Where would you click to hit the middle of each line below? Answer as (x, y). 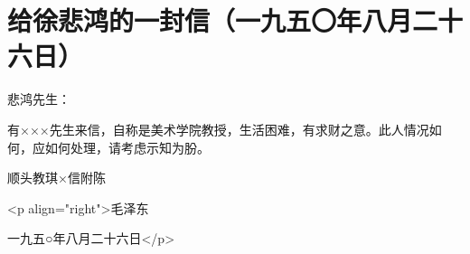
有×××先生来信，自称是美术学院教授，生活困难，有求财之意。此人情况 (218, 129)
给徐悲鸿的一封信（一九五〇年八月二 (223, 20)
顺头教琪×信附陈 (56, 178)
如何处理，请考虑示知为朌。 (127, 147)
